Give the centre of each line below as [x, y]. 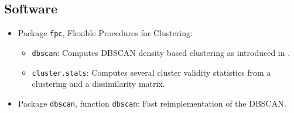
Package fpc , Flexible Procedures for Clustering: [105, 33]
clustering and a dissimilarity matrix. [98, 84]
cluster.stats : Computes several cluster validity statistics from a [151, 72]
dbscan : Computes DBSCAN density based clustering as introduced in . [161, 52]
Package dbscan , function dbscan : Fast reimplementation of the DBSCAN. [152, 103]
